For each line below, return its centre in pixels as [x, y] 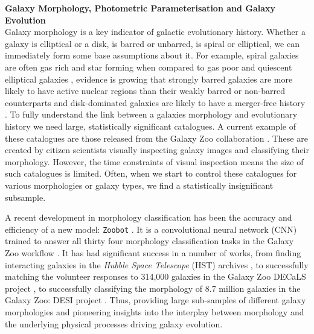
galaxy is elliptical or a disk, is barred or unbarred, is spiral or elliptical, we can [152, 43]
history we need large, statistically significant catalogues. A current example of [150, 126]
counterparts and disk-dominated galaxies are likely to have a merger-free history [155, 102]
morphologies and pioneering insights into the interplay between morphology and [155, 311]
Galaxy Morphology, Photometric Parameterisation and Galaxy [140, 8]
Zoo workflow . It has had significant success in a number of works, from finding [153, 252]
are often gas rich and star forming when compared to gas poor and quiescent [149, 67]
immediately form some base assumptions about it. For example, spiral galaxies [152, 55]
